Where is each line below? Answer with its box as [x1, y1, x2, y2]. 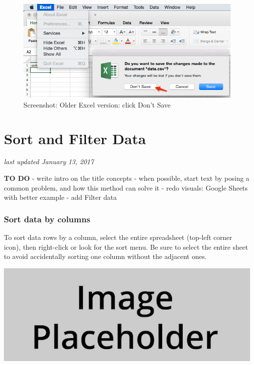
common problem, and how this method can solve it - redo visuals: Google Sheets [4, 182, 248, 193]
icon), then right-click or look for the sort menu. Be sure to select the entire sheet [4, 241, 248, 252]
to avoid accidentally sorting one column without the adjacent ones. [4, 251, 207, 261]
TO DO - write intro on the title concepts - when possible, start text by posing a [4, 173, 250, 183]
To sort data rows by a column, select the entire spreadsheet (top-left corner [4, 232, 233, 242]
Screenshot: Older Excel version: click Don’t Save [23, 99, 171, 109]
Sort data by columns [4, 213, 90, 225]
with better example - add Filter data [4, 192, 117, 202]
